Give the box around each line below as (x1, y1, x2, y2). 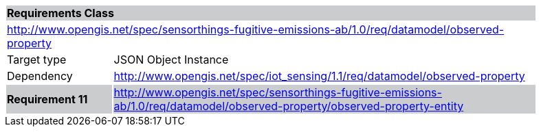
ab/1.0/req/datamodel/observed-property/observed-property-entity (113, 99, 464, 113)
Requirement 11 (7, 92, 88, 106)
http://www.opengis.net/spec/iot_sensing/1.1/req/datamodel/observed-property (113, 69, 525, 83)
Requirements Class (7, 6, 114, 20)
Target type (7, 53, 67, 66)
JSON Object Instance (113, 53, 229, 66)
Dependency (7, 69, 73, 83)
